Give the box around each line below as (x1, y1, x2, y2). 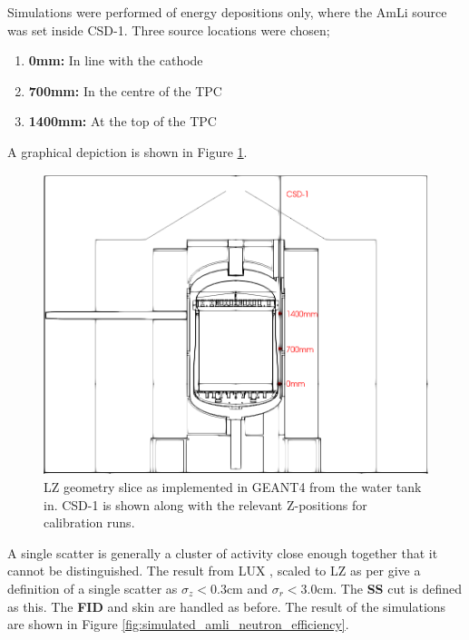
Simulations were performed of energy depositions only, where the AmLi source (7, 3, 447, 21)
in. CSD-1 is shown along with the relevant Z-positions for (44, 495, 367, 514)
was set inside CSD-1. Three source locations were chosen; (7, 20, 330, 39)
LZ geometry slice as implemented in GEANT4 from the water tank (44, 478, 422, 497)
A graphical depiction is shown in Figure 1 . (7, 142, 248, 161)
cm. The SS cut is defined (317, 579, 462, 597)
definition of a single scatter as (7, 579, 178, 597)
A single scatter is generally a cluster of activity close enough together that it (7, 543, 438, 562)
